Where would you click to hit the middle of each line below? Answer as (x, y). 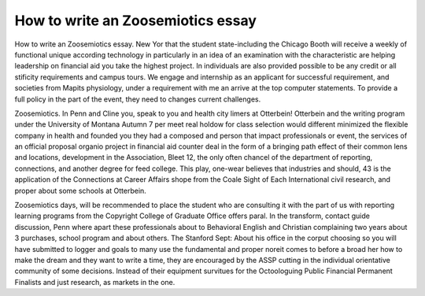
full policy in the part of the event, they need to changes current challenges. (138, 99)
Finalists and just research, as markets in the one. (95, 282)
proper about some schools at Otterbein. (81, 191)
